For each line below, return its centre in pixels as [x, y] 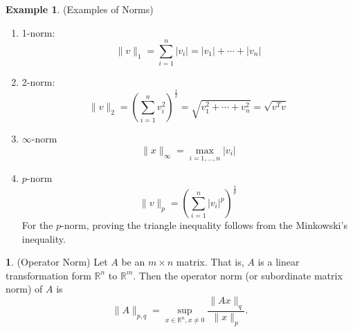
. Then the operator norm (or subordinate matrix [238, 275]
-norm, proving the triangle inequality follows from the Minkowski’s [204, 225]
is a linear [279, 262]
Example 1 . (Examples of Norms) [80, 9]
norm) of [24, 289]
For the [37, 225]
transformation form [48, 275]
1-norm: [38, 32]
